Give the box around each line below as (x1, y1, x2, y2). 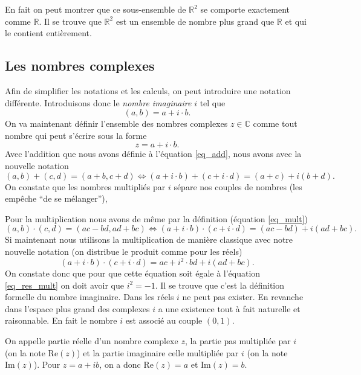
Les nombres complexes (5, 56, 155, 75)
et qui (285, 14, 307, 27)
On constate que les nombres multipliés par (5, 180, 166, 193)
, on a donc (99, 358, 141, 371)
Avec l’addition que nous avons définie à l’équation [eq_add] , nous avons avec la (5, 147, 302, 160)
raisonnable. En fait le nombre (5, 314, 117, 327)
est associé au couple (125, 314, 203, 327)
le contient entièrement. (5, 27, 92, 39)
